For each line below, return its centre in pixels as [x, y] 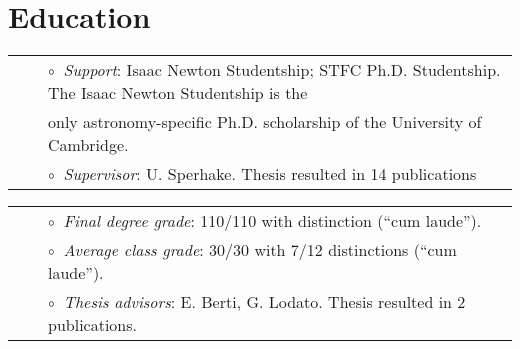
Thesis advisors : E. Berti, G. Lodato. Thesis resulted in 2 [264, 302]
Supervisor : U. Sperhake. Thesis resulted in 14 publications [270, 174]
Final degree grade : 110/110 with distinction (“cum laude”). [272, 221]
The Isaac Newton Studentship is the [178, 93]
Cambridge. [88, 145]
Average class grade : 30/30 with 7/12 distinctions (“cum [260, 250]
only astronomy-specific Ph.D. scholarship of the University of [265, 122]
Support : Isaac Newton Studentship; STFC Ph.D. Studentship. [282, 70]
